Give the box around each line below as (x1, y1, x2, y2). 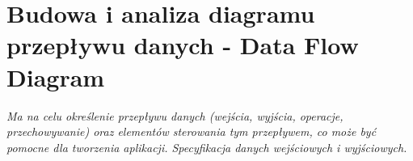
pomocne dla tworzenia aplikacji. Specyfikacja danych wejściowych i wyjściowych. (6, 138, 407, 155)
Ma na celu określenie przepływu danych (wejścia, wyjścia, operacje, (6, 107, 343, 124)
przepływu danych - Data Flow (6, 28, 359, 61)
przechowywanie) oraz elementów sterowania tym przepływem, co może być (6, 123, 377, 140)
